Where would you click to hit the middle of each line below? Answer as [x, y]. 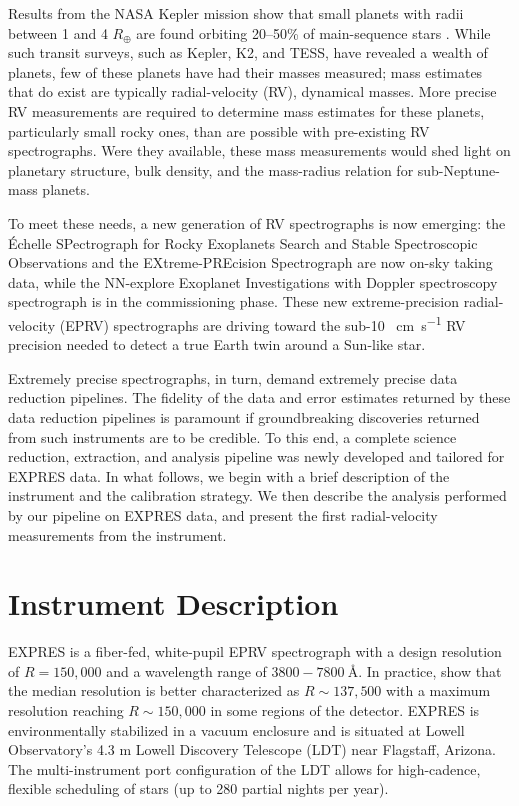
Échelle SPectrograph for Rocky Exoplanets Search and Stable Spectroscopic [243, 242]
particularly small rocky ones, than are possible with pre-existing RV [219, 130]
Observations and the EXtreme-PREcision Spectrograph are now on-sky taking [250, 262]
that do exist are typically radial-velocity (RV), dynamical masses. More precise [252, 91]
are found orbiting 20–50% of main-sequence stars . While [313, 32]
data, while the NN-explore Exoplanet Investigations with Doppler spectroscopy [253, 281]
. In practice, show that [430, 670]
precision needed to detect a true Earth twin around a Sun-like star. [217, 344]
